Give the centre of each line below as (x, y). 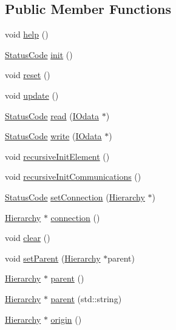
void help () (27, 34)
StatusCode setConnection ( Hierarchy (75, 196)
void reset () (28, 75)
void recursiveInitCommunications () (73, 177)
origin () (66, 319)
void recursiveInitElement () (57, 156)
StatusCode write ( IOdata (53, 136)
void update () (32, 95)
